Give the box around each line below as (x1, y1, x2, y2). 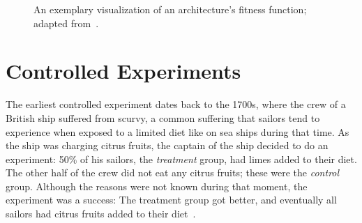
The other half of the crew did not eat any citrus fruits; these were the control (6, 165, 340, 180)
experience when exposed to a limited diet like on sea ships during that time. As (6, 124, 349, 139)
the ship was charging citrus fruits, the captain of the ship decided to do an (6, 138, 329, 153)
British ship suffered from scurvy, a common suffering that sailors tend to (6, 110, 320, 125)
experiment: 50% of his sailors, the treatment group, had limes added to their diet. (6, 151, 357, 166)
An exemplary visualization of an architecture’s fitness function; (33, 2, 307, 16)
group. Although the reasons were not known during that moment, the (6, 178, 308, 193)
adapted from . (33, 15, 99, 30)
